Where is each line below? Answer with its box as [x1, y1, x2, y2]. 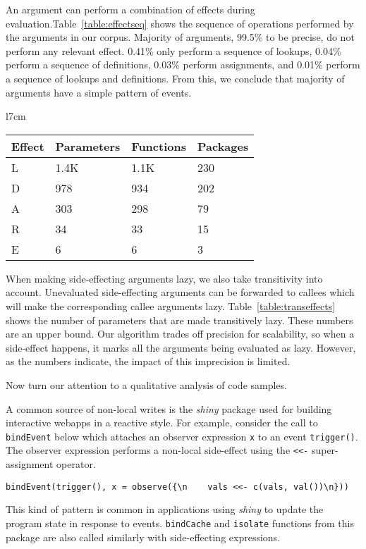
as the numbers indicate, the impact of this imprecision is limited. [6, 354, 291, 369]
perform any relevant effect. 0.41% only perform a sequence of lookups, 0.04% [6, 43, 341, 58]
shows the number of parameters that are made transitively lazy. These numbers [6, 312, 353, 327]
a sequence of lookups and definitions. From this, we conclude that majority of [6, 70, 345, 85]
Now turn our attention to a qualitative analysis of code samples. [6, 377, 287, 392]
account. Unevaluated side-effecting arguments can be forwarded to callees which [6, 285, 355, 300]
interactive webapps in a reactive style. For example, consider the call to [6, 415, 318, 430]
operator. [56, 457, 96, 471]
